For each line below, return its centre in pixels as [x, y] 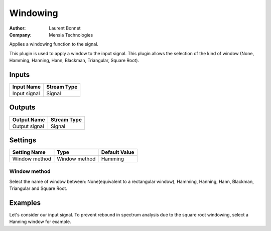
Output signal [28, 126]
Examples [25, 203]
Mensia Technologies [71, 35]
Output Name [29, 119]
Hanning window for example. [40, 222]
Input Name [27, 87]
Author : [18, 28]
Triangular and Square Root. [38, 188]
